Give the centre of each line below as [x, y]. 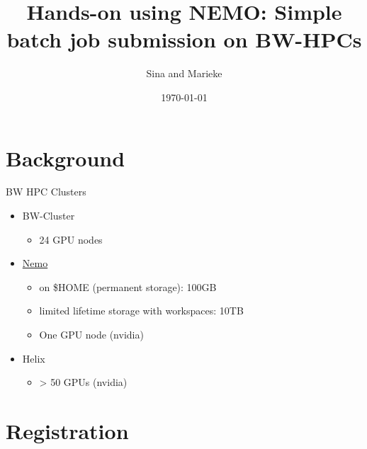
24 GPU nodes [71, 239]
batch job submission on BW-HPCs [184, 39]
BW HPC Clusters [46, 192]
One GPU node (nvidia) [91, 334]
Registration [67, 430]
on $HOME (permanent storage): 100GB [128, 286]
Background [66, 158]
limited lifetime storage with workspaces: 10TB [141, 311]
